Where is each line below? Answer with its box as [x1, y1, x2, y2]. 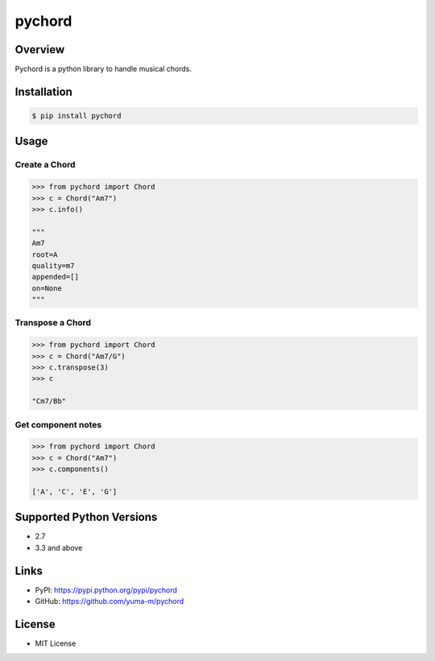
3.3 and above [35, 543, 83, 552]
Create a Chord [14, 159, 76, 171]
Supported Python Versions [14, 510, 158, 524]
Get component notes [14, 419, 102, 430]
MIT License [35, 638, 77, 648]
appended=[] [31, 272, 80, 282]
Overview [14, 43, 65, 56]
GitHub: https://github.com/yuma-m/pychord [35, 597, 184, 606]
